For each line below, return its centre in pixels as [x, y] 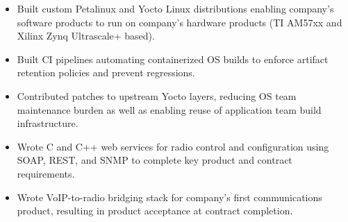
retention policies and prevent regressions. [106, 72]
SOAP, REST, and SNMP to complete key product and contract [155, 160]
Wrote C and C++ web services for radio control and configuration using [173, 146]
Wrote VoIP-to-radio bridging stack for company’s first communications [169, 197]
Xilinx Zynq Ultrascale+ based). [86, 36]
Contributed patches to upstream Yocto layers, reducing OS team [157, 95]
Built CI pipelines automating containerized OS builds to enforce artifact [173, 59]
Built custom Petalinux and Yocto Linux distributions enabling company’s [175, 8]
